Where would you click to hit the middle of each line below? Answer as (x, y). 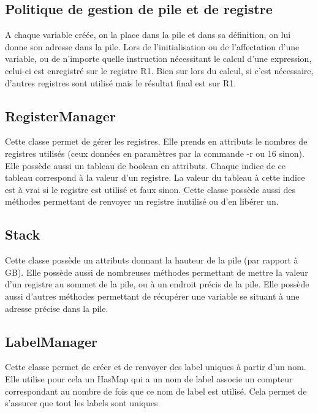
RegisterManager (60, 116)
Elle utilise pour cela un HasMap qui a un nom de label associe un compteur (149, 378)
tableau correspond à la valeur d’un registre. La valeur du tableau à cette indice (155, 177)
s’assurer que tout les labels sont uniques (81, 403)
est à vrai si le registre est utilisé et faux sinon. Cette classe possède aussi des (150, 189)
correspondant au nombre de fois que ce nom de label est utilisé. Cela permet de (156, 391)
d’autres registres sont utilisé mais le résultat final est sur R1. (121, 82)
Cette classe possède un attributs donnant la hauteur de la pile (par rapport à (152, 260)
